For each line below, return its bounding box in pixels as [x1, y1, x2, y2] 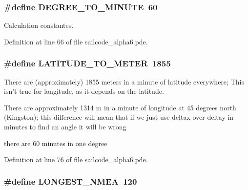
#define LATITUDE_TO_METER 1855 [4, 57, 171, 69]
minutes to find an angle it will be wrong [4, 122, 126, 131]
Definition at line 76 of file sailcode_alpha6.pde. [4, 154, 148, 165]
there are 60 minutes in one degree [4, 138, 107, 148]
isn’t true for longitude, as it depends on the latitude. [4, 86, 164, 96]
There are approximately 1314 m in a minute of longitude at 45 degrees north [4, 102, 236, 112]
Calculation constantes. [4, 20, 74, 30]
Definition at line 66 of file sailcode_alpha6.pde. [4, 36, 148, 46]
